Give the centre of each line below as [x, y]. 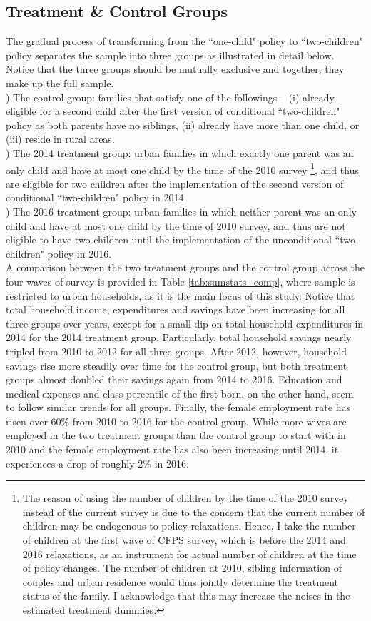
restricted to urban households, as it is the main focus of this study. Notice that [181, 295]
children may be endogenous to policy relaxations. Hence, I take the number [189, 526]
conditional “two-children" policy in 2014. [96, 197]
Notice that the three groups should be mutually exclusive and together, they [175, 69]
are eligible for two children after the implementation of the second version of [175, 183]
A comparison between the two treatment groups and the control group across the [185, 267]
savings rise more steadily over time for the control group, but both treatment [177, 365]
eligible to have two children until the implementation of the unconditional [169, 239]
